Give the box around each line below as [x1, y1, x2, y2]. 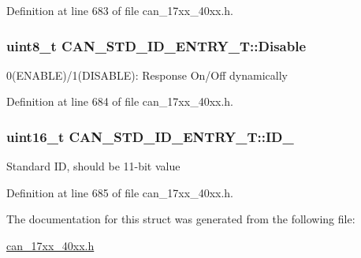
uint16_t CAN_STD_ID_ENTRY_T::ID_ [6, 126, 294, 146]
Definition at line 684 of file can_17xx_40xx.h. [6, 93, 234, 110]
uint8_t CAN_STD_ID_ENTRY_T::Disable [6, 36, 307, 55]
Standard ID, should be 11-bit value [6, 158, 180, 174]
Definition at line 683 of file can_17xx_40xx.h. [6, 2, 234, 18]
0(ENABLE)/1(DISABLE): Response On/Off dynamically [6, 66, 288, 83]
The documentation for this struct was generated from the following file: [6, 211, 355, 227]
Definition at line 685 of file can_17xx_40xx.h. [6, 184, 234, 200]
